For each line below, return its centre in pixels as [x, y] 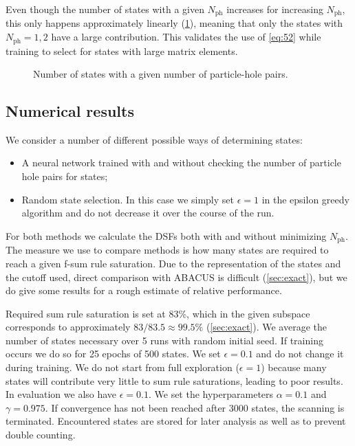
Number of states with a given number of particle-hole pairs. [161, 74]
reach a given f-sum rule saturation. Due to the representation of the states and [173, 263]
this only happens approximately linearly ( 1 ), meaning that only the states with [174, 23]
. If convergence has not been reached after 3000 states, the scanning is [195, 407]
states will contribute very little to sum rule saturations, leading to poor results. [174, 380]
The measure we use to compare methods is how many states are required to [167, 250]
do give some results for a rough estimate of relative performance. [144, 290]
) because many [294, 367]
